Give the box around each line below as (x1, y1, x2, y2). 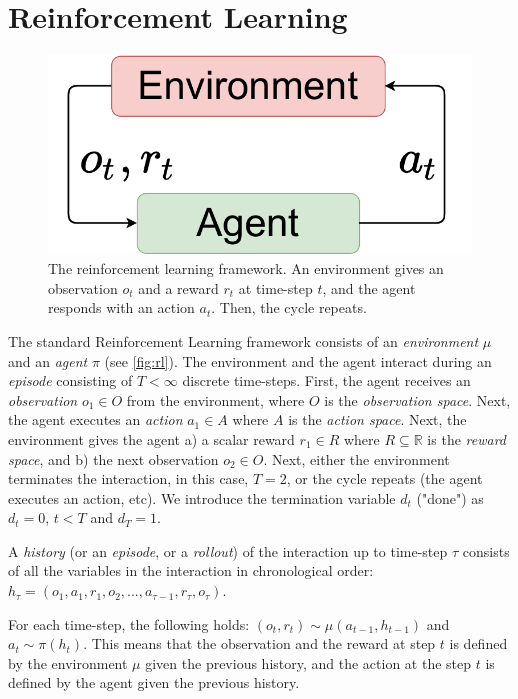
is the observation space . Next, (324, 389, 511, 410)
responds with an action (48, 297, 195, 318)
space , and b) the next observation (8, 448, 219, 469)
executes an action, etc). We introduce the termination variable (8, 487, 396, 508)
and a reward (138, 277, 219, 298)
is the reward (427, 428, 506, 449)
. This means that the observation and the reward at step (83, 633, 436, 654)
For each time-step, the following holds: (8, 613, 250, 634)
